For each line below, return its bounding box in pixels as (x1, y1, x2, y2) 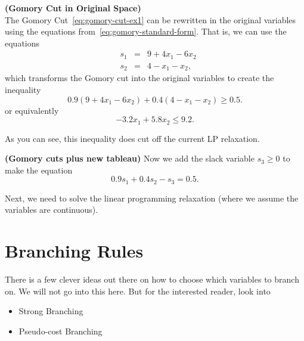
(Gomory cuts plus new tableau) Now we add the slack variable (5, 152, 255, 165)
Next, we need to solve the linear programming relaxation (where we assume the (5, 191, 299, 204)
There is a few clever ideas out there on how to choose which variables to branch (5, 273, 299, 286)
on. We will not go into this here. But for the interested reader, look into (5, 284, 271, 297)
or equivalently (5, 104, 59, 116)
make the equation (5, 163, 73, 176)
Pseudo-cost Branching (18, 324, 103, 337)
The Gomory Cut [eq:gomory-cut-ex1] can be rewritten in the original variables (5, 13, 296, 26)
